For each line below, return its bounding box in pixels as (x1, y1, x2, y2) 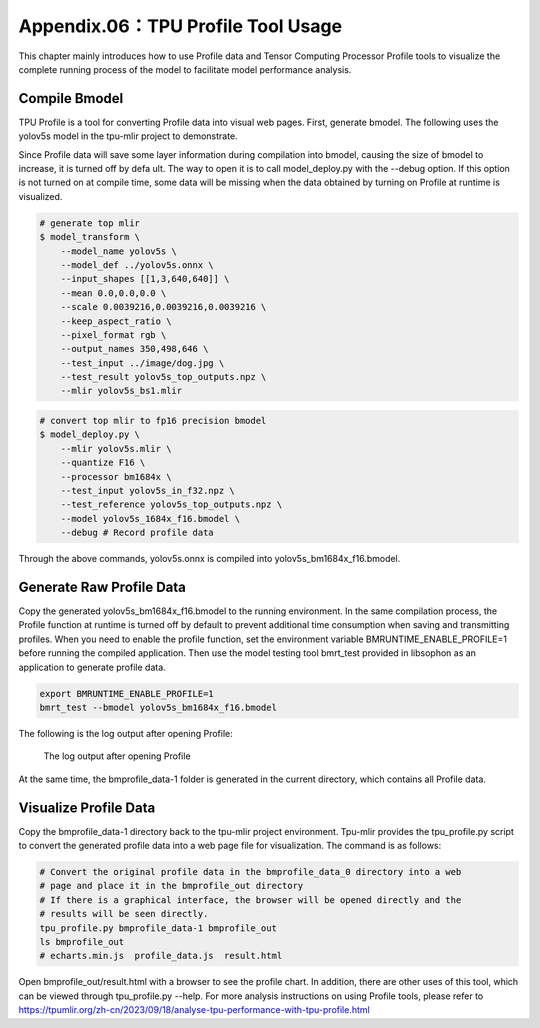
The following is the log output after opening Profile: (18, 727, 234, 739)
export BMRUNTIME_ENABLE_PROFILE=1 (39, 688, 214, 699)
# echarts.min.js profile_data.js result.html (39, 950, 283, 962)
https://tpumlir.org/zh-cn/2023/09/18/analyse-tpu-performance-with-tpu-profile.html (18, 1004, 370, 1016)
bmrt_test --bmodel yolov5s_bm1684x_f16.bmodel (39, 702, 277, 713)
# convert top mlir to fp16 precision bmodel (39, 415, 267, 427)
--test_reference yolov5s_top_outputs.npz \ (60, 499, 283, 510)
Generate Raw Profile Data (18, 578, 187, 595)
